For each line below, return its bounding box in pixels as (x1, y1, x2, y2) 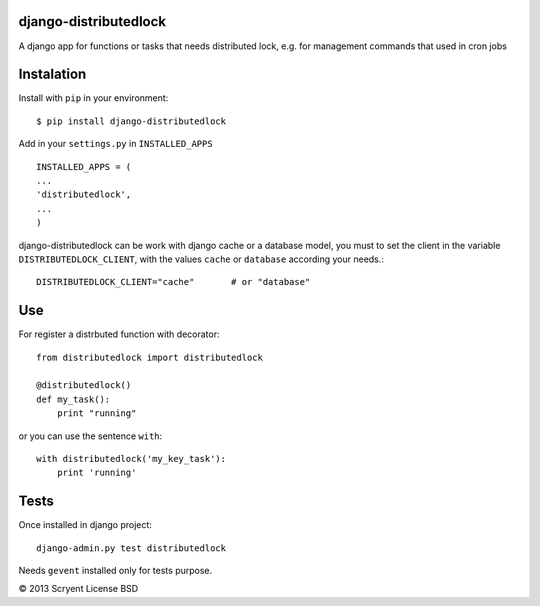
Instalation (18, 66, 87, 83)
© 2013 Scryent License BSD (18, 583, 139, 595)
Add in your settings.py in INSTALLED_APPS (18, 138, 214, 150)
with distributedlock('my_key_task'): (36, 453, 227, 464)
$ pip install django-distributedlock (36, 115, 227, 127)
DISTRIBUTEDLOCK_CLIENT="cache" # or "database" (36, 276, 311, 288)
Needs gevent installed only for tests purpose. (18, 565, 213, 577)
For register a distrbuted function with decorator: (18, 328, 220, 340)
